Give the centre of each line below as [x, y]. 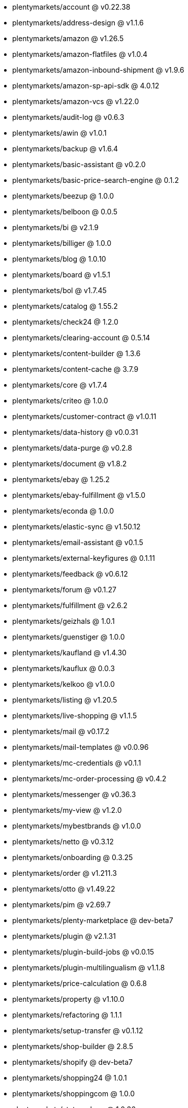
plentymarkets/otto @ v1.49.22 [64, 889]
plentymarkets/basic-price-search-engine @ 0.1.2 [96, 180]
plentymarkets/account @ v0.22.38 [71, 7]
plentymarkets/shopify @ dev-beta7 [72, 1062]
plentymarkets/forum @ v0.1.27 [64, 590]
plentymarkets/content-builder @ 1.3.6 [76, 353]
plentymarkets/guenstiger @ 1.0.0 [69, 637]
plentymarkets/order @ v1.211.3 [65, 873]
